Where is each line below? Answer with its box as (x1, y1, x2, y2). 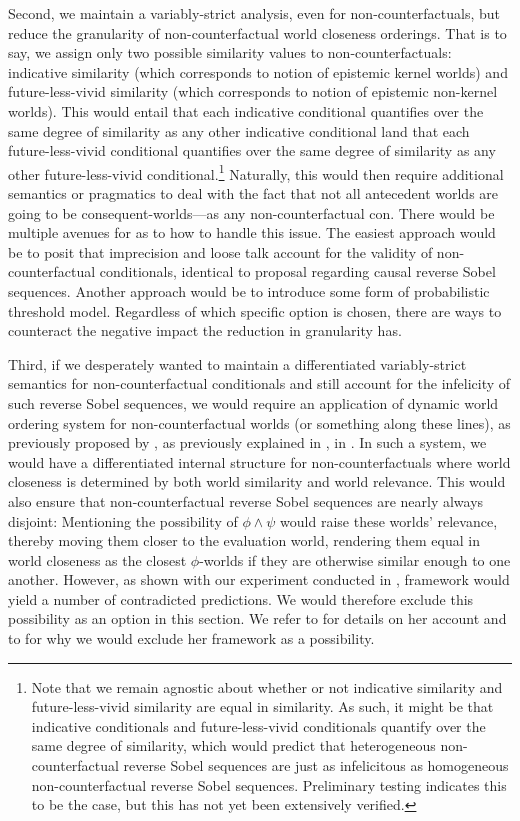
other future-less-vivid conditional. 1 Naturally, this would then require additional (8, 160, 504, 184)
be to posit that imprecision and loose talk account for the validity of (8, 241, 433, 262)
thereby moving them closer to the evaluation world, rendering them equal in (8, 530, 480, 551)
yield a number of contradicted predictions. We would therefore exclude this (8, 588, 474, 609)
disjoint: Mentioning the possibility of (8, 510, 238, 531)
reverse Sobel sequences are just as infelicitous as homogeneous (123, 755, 509, 776)
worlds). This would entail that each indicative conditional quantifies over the (8, 100, 484, 121)
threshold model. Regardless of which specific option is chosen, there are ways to (8, 300, 502, 321)
